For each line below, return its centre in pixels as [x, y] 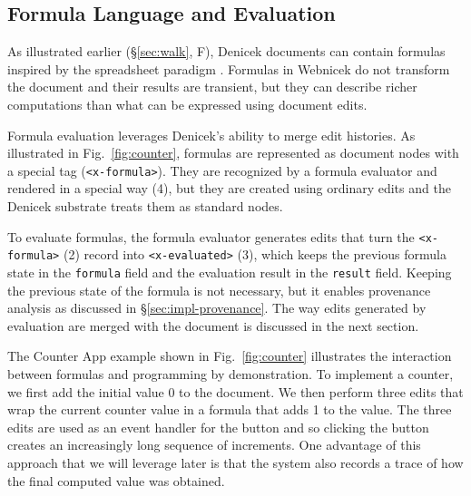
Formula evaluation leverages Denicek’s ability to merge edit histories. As [211, 135]
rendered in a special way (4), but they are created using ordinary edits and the [229, 188]
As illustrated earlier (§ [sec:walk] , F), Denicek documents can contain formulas [226, 51]
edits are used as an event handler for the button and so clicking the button [218, 427]
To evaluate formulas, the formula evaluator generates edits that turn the [211, 236]
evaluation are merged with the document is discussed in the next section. [213, 325]
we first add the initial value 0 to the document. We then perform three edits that [235, 391]
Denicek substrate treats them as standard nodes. [145, 206]
